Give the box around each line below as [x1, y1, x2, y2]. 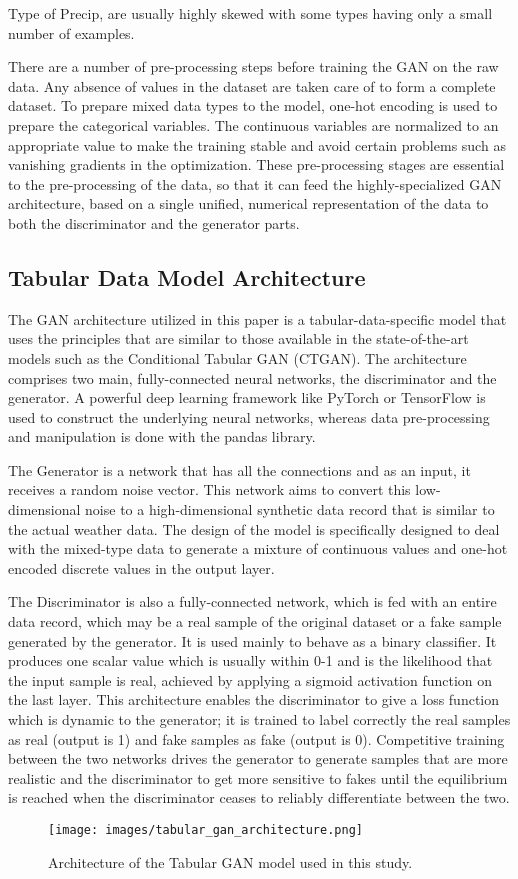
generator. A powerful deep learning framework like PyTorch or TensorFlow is [8, 387, 486, 408]
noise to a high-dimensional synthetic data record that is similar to [85, 499, 495, 520]
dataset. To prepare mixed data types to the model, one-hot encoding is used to [8, 95, 498, 116]
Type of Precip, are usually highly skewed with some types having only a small [8, 3, 493, 23]
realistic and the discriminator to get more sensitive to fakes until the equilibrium [8, 767, 508, 788]
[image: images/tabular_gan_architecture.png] [48, 822, 363, 837]
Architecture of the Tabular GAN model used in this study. [48, 851, 413, 872]
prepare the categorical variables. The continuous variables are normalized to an [8, 114, 499, 135]
